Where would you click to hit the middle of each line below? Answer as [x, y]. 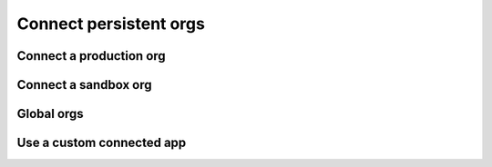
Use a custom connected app [102, 143]
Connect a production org [91, 56]
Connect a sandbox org [84, 85]
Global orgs [50, 114]
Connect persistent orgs [111, 24]
